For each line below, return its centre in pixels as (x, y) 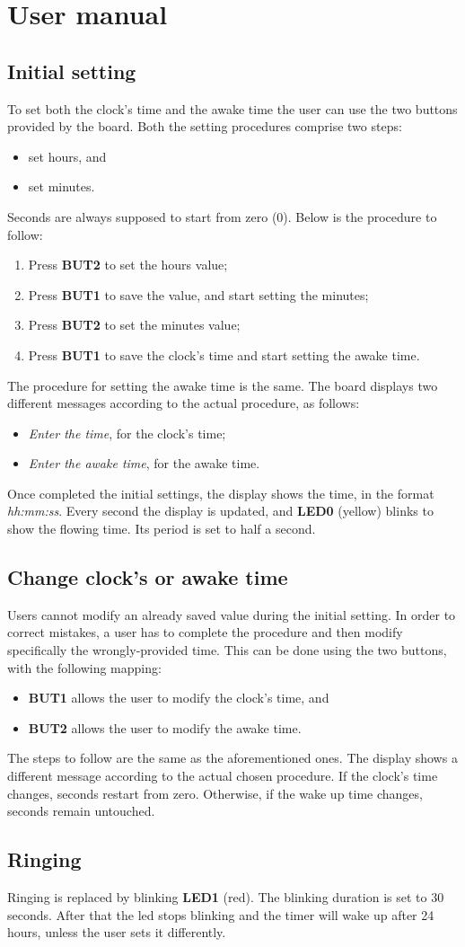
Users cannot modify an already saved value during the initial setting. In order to (232, 614)
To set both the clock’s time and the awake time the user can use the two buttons (232, 108)
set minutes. (61, 186)
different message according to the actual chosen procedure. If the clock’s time (223, 776)
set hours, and (67, 156)
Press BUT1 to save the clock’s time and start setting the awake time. (224, 354)
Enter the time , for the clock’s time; (127, 433)
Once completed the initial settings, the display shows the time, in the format (221, 493)
